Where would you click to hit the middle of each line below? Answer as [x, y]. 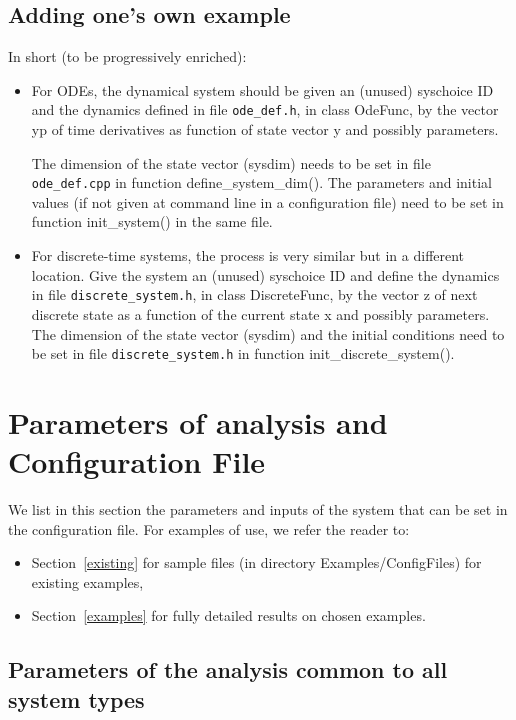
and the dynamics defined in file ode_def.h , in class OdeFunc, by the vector [265, 109]
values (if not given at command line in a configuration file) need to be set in [267, 201]
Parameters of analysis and [198, 421]
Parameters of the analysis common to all [228, 669]
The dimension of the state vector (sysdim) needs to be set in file [231, 162]
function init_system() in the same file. [152, 221]
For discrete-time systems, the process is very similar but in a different [248, 255]
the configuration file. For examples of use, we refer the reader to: [209, 528]
